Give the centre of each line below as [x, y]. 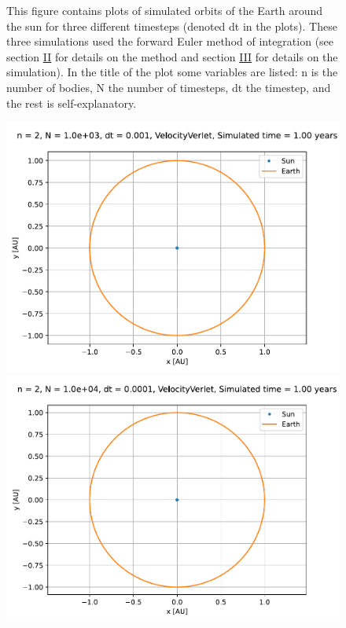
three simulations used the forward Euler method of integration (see [170, 41]
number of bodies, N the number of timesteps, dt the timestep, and [169, 87]
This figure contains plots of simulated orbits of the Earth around [165, 10]
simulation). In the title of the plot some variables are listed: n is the [172, 72]
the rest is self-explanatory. [72, 103]
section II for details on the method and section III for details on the [172, 56]
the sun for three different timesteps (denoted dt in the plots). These [172, 26]
